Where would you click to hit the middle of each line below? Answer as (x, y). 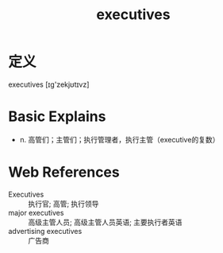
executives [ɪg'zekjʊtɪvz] (49, 84)
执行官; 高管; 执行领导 (63, 204)
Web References (64, 172)
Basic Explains (57, 117)
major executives (36, 212)
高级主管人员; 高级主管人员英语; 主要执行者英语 (105, 222)
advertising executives (45, 231)
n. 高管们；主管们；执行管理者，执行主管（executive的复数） (119, 139)
